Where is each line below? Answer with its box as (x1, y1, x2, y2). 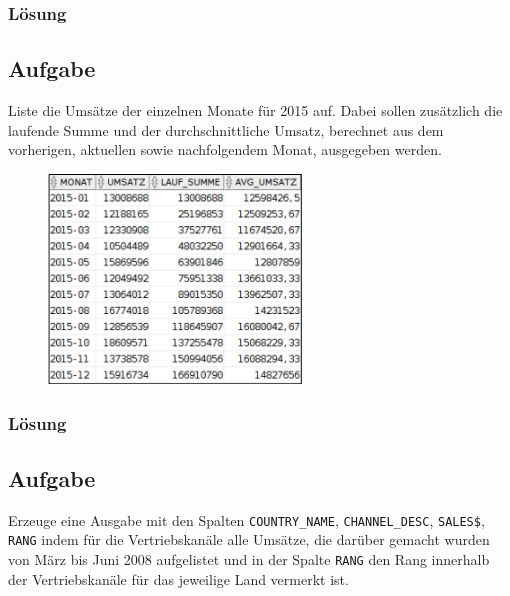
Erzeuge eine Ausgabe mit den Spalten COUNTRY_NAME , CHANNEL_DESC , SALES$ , (8, 509, 485, 530)
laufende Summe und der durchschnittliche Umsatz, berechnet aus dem (8, 119, 444, 140)
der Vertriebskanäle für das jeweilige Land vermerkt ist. (8, 568, 349, 589)
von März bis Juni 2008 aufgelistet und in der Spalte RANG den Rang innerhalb (8, 549, 490, 570)
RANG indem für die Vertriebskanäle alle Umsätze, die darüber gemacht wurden (8, 529, 490, 550)
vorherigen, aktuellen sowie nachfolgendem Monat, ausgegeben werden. (8, 139, 442, 160)
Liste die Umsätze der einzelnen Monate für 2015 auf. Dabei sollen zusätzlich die (8, 100, 503, 121)
